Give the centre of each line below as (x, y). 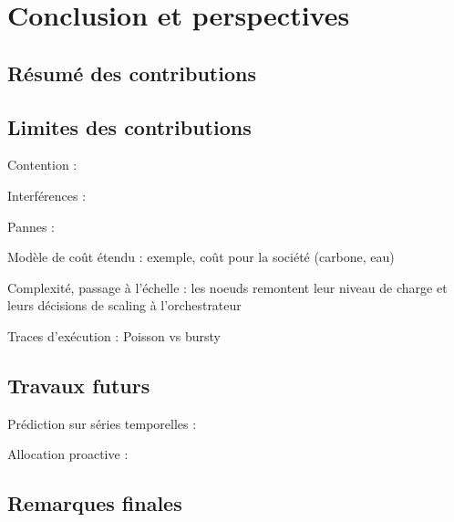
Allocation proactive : (68, 454)
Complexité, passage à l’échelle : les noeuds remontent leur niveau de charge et (227, 287)
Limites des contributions (129, 126)
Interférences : (47, 195)
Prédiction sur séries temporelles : (102, 423)
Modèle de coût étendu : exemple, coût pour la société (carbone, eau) (201, 257)
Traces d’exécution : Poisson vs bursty (114, 335)
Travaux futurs (79, 385)
